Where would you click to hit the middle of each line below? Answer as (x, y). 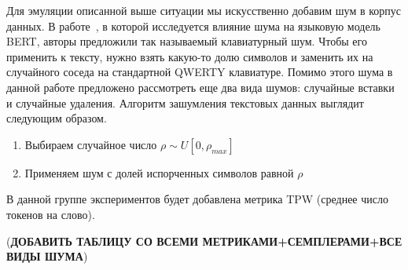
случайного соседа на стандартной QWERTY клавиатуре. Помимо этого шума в (200, 72)
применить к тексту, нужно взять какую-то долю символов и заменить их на (190, 56)
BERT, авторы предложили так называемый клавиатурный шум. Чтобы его (187, 41)
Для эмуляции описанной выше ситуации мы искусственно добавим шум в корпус (204, 10)
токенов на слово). (51, 214)
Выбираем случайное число (91, 144)
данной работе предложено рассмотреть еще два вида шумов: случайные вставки (200, 87)
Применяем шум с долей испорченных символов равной (159, 172)
